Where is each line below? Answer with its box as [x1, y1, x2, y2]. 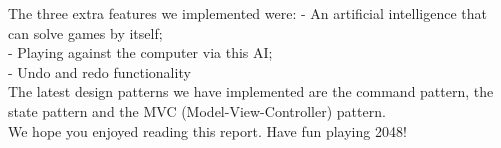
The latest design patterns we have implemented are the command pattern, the [8, 81, 494, 102]
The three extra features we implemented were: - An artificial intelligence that [8, 3, 487, 23]
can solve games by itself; [8, 22, 163, 43]
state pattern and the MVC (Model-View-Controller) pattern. [8, 100, 386, 121]
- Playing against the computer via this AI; [8, 42, 273, 63]
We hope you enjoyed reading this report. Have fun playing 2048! [8, 120, 407, 141]
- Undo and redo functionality [8, 61, 191, 82]
